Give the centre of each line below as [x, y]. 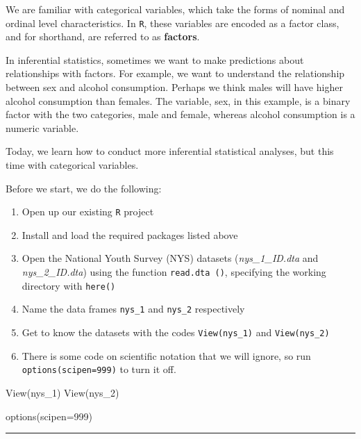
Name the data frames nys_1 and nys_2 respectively [133, 309]
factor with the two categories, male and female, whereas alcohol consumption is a [180, 114]
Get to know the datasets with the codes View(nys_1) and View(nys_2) [176, 332]
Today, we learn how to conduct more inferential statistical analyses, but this [170, 151]
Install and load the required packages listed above [130, 234]
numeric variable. [42, 127]
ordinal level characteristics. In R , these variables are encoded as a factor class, [173, 23]
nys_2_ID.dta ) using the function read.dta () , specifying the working [174, 272]
